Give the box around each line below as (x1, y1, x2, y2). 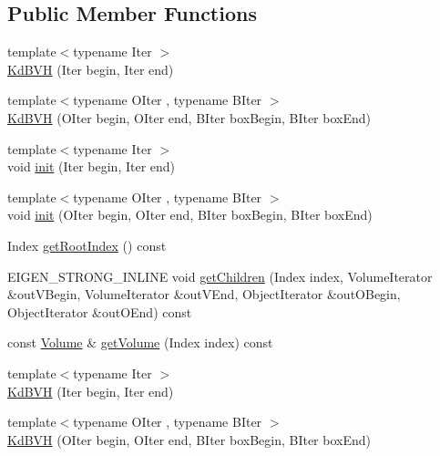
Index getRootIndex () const (7, 235, 167, 254)
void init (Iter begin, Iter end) (7, 157, 176, 176)
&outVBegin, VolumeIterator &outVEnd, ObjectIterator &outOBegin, (7, 285, 401, 304)
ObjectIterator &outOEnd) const (7, 302, 192, 321)
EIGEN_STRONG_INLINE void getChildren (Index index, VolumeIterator (7, 266, 433, 285)
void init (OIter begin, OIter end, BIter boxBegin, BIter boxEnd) (7, 205, 373, 224)
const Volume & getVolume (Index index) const (7, 333, 273, 352)
